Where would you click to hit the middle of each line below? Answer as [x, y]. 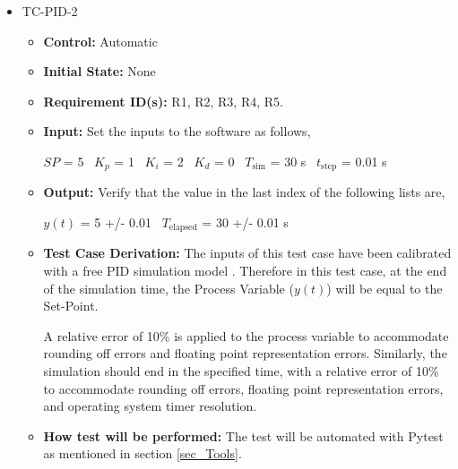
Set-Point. [71, 306]
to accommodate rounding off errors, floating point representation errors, [243, 388]
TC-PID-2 [50, 11]
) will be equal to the [385, 288]
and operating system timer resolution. [150, 406]
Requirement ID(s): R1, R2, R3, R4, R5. [163, 101]
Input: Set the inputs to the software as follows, [177, 131]
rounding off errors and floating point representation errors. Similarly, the [245, 353]
